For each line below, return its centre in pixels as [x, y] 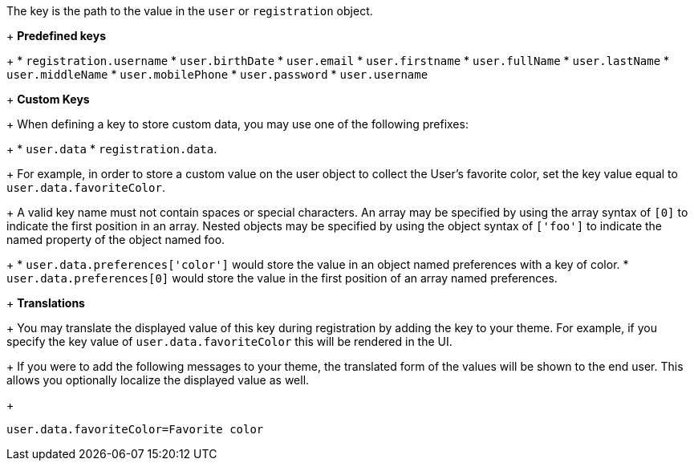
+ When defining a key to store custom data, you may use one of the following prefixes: [237, 124]
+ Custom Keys [48, 99]
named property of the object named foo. [116, 240]
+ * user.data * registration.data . [112, 149]
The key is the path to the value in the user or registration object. [190, 11]
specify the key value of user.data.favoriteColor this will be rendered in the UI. [229, 341]
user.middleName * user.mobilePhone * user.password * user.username [217, 74]
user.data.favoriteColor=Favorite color [135, 429]
